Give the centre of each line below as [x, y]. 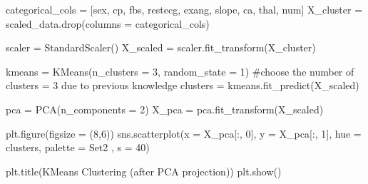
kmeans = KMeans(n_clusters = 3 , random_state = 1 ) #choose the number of [180, 71]
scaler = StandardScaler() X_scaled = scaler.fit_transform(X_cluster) [161, 47]
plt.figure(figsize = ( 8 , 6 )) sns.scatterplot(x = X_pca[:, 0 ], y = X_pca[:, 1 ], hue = [184, 133]
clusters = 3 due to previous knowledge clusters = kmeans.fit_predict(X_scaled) [183, 85]
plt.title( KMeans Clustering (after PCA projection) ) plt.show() [144, 171]
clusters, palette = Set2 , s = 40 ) [78, 147]
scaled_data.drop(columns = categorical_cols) [108, 23]
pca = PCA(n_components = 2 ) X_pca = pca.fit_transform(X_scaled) [165, 109]
